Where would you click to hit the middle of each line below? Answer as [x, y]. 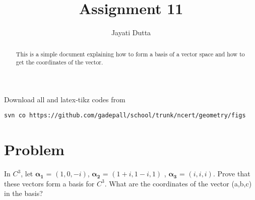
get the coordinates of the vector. [59, 62]
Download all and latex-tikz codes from [65, 99]
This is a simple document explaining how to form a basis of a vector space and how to [130, 54]
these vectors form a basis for [49, 183]
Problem [34, 149]
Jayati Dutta [131, 32]
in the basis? [23, 193]
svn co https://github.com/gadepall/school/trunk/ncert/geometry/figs [125, 116]
